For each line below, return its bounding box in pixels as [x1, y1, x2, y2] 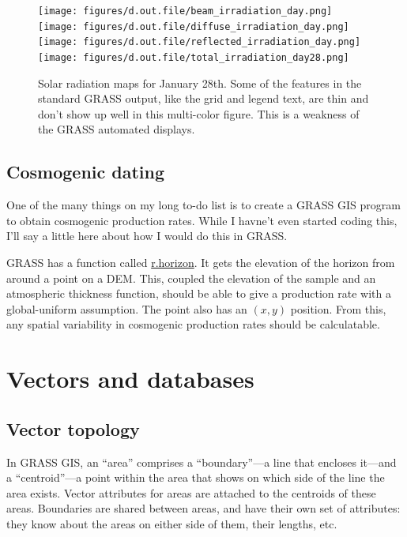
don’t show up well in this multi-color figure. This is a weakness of [38, 105, 360, 122]
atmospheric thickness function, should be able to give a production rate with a [6, 285, 391, 302]
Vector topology [6, 416, 140, 441]
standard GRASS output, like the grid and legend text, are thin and [38, 90, 369, 107]
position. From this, [290, 300, 386, 317]
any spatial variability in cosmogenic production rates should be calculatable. [6, 316, 380, 332]
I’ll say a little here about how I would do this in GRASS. [6, 227, 288, 244]
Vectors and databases [6, 362, 254, 395]
